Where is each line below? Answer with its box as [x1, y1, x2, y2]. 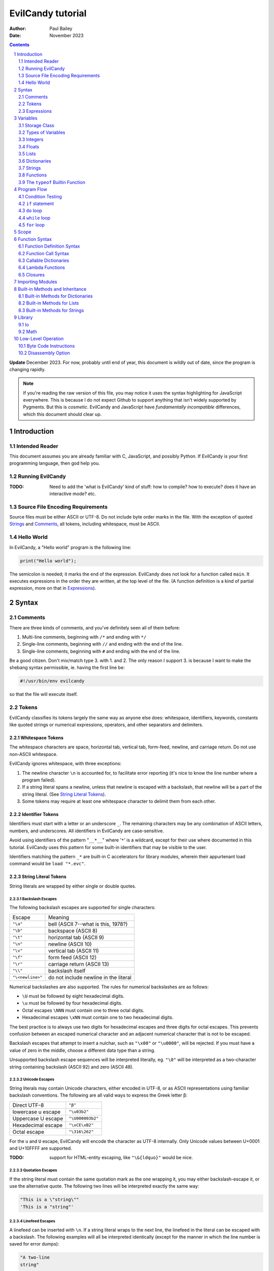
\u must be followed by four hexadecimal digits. [22, 1000, 123, 1006]
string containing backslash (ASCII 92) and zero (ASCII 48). [9, 1064, 134, 1070]
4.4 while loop [18, 215, 51, 221]
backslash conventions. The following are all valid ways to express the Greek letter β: [9, 1092, 188, 1098]
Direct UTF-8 [12, 1101, 44, 1108]
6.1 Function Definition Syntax [18, 243, 80, 249]
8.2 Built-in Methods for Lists [18, 300, 79, 306]
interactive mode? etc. [49, 491, 96, 497]
